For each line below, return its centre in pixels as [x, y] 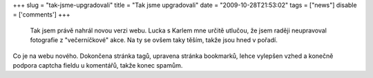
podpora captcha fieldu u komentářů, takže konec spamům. [98, 65]
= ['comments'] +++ [41, 14]
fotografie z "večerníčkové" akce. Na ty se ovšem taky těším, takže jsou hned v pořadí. [154, 40]
